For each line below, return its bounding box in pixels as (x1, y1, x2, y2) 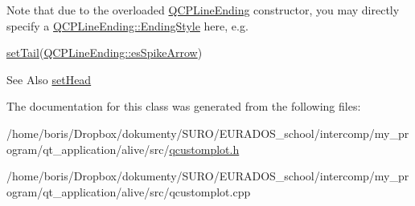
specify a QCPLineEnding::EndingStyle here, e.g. (6, 17, 249, 34)
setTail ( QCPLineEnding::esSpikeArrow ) (6, 44, 203, 61)
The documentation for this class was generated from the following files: (6, 98, 361, 115)
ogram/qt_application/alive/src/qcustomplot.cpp (6, 183, 251, 200)
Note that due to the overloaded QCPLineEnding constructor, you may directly (6, 2, 400, 18)
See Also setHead (6, 71, 92, 87)
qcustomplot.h (169, 140, 240, 157)
